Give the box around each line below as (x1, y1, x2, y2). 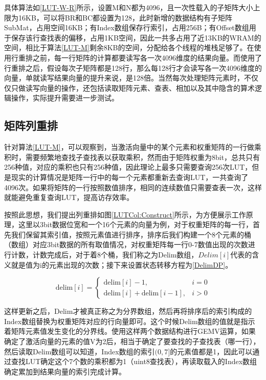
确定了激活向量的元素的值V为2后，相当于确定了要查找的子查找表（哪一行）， (4, 336, 260, 347)
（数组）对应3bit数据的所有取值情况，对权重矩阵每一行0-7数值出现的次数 (4, 239, 248, 250)
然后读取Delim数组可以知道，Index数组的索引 (4, 346, 155, 356)
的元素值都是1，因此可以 (170, 346, 253, 356)
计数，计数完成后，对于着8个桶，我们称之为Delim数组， (11, 249, 198, 260)
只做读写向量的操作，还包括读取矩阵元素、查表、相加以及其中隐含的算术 (11, 82, 255, 93)
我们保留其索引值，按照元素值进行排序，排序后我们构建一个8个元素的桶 (11, 229, 251, 239)
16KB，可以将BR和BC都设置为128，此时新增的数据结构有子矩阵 (18, 12, 233, 23)
